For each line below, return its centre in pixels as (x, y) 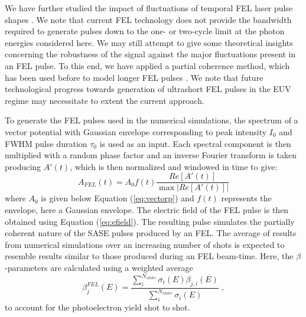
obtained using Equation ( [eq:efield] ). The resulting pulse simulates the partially (150, 221)
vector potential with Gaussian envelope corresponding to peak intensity (136, 131)
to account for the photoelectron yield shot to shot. (97, 307)
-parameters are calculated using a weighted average (99, 267)
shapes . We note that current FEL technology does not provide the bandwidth (148, 19)
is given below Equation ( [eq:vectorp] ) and (118, 198)
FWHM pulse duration (46, 143)
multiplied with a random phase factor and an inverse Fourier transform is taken (151, 155)
